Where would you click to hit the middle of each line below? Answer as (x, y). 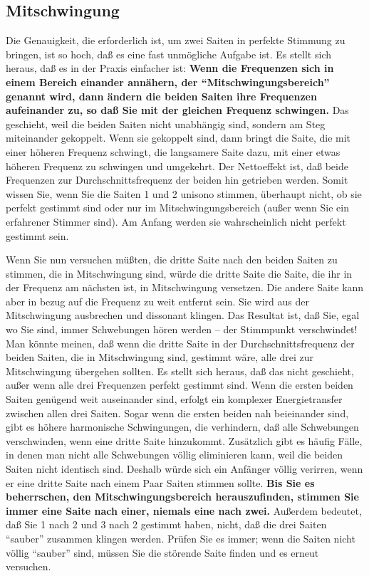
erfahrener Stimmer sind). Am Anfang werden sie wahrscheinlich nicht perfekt (176, 221)
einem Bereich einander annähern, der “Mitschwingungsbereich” (168, 82)
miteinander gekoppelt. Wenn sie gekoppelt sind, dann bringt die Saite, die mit (178, 138)
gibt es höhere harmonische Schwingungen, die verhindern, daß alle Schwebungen (182, 427)
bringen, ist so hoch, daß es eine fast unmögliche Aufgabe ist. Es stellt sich (168, 54)
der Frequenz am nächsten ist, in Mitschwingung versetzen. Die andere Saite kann (185, 287)
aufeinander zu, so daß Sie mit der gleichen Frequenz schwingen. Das (177, 110)
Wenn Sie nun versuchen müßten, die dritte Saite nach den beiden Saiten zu (172, 260)
